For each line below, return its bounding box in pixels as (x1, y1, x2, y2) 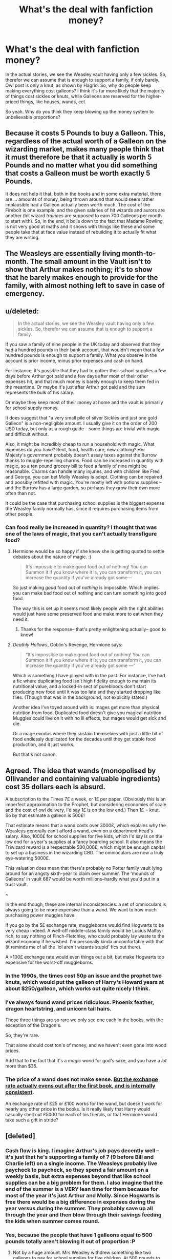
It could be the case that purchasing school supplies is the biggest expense (5, 500, 165, 506)
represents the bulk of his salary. (5, 389, 75, 395)
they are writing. (5, 234, 40, 240)
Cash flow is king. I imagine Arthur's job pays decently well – (5, 1147, 160, 1154)
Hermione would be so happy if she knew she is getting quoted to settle (12, 548, 165, 555)
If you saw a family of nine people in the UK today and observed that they (5, 341, 160, 347)
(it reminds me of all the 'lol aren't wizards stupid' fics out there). (5, 944, 142, 950)
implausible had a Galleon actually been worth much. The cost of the (5, 201, 150, 207)
